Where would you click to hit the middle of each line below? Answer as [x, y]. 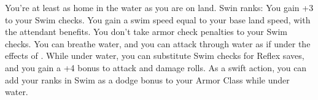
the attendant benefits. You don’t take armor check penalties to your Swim [146, 32]
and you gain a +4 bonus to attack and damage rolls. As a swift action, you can [156, 67]
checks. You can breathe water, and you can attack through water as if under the [158, 43]
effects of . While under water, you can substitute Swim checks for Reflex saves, [155, 56]
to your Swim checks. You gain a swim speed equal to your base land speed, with [158, 19]
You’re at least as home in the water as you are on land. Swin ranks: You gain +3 [159, 7]
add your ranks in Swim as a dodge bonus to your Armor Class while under [147, 79]
